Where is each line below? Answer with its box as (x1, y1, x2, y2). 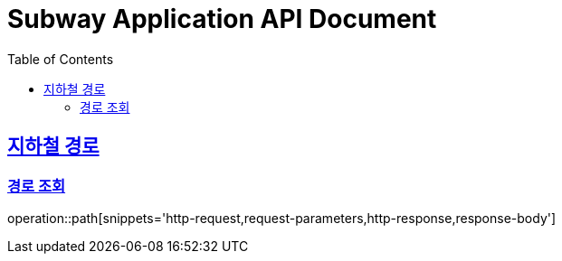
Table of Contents (7, 51, 114, 67)
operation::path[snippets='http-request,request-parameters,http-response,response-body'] (7, 210, 557, 226)
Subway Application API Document (7, 4, 437, 34)
